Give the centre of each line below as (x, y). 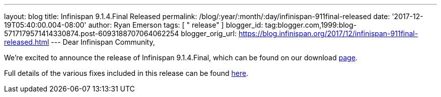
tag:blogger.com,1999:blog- (311, 25)
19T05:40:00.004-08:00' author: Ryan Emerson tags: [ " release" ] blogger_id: (134, 25)
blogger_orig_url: (209, 33)
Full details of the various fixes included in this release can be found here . (126, 73)
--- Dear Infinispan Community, (103, 42)
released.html (27, 42)
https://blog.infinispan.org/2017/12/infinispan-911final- (328, 33)
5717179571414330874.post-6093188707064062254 (92, 33)
